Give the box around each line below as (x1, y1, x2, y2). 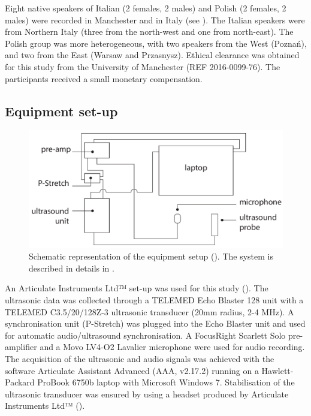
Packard (5, 376, 35, 388)
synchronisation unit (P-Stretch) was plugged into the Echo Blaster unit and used (5, 317, 306, 330)
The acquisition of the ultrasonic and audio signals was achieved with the (5, 352, 274, 364)
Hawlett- (261, 364, 294, 376)
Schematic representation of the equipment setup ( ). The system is (29, 250, 273, 263)
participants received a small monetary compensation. (5, 72, 203, 85)
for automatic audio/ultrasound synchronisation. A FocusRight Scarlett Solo (5, 328, 286, 341)
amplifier (5, 340, 37, 353)
